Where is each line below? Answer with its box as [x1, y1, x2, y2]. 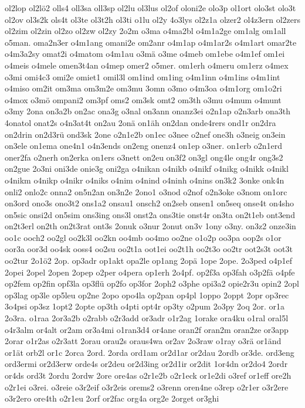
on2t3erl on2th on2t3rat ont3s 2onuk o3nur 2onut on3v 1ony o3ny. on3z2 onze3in [5, 220, 296, 232]
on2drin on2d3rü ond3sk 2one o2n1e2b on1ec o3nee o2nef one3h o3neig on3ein [5, 128, 286, 140]
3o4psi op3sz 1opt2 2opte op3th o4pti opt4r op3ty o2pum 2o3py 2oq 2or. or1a [5, 300, 285, 312]
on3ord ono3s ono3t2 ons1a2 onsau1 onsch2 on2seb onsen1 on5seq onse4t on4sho [5, 197, 294, 209]
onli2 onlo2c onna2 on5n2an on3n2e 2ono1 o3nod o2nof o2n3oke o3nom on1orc [5, 185, 287, 198]
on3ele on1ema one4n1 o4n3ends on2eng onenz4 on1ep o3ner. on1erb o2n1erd [5, 140, 283, 152]
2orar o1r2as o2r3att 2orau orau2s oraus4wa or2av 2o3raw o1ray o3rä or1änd [5, 335, 282, 347]
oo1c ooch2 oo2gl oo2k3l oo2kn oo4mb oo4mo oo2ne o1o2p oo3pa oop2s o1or [5, 231, 282, 243]
